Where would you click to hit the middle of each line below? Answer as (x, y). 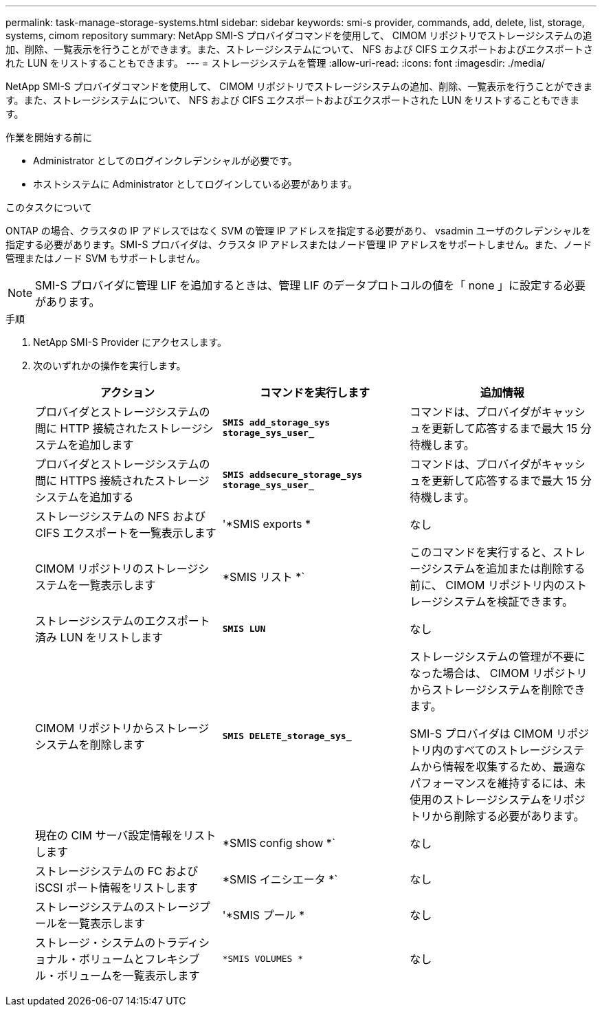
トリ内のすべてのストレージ (481, 750)
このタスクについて (49, 207)
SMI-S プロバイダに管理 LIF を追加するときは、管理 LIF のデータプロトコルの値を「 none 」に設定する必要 (310, 285)
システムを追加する (85, 497)
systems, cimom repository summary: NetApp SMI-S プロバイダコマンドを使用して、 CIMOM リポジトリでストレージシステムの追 (299, 35)
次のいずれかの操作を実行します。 (110, 365)
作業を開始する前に (49, 137)
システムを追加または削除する (508, 569)
